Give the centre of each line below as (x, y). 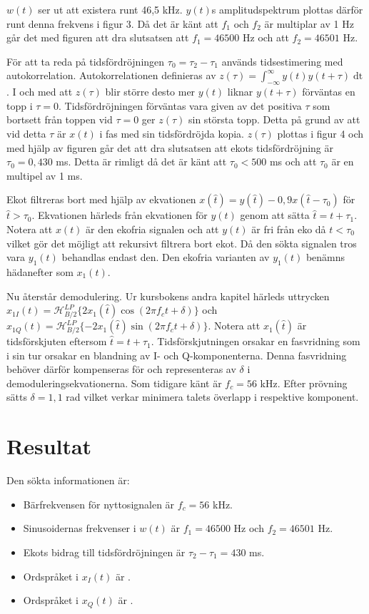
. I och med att (40, 92)
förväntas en (329, 92)
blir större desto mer (150, 92)
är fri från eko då (289, 229)
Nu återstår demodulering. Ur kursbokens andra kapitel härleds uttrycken (168, 296)
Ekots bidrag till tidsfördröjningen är (104, 552)
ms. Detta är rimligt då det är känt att (141, 162)
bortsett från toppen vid (60, 119)
